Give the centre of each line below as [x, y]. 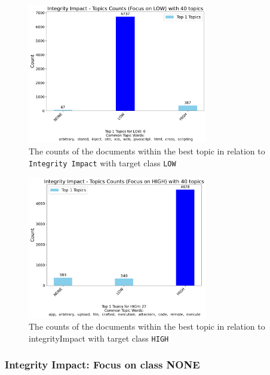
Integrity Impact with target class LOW [102, 163]
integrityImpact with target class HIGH [99, 338]
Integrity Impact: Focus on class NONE [102, 365]
